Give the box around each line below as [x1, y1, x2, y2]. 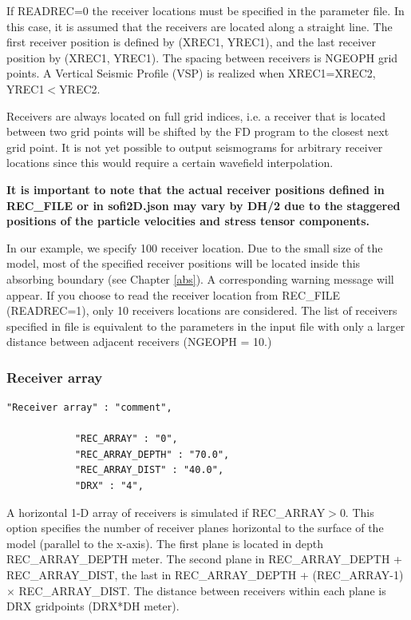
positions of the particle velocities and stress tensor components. [6, 213, 370, 229]
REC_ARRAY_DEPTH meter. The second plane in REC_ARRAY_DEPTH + [6, 550, 402, 567]
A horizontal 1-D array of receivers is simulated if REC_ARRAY [6, 503, 326, 520]
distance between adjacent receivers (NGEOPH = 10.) [6, 333, 272, 350]
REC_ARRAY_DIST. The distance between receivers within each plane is [18, 582, 386, 598]
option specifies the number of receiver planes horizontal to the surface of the [6, 519, 384, 536]
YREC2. [59, 80, 101, 97]
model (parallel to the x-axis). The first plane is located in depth [6, 535, 323, 551]
